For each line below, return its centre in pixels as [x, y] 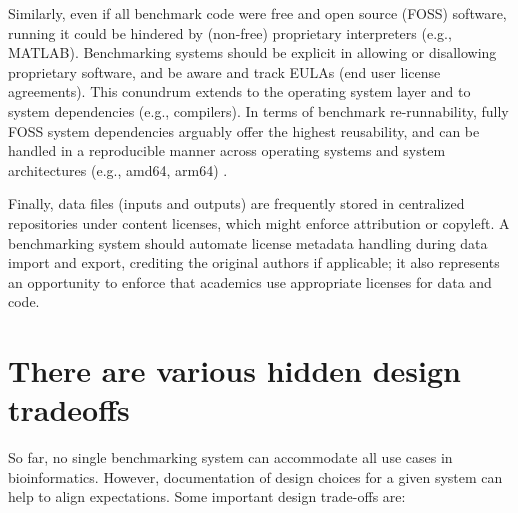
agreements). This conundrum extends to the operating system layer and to [239, 91]
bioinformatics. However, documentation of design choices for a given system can [255, 476]
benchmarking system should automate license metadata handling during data [248, 242]
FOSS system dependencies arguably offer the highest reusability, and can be [244, 130]
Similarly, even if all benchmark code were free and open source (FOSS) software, [257, 13]
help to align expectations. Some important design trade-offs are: [207, 496]
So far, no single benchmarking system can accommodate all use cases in [230, 457]
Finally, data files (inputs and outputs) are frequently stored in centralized [236, 203]
